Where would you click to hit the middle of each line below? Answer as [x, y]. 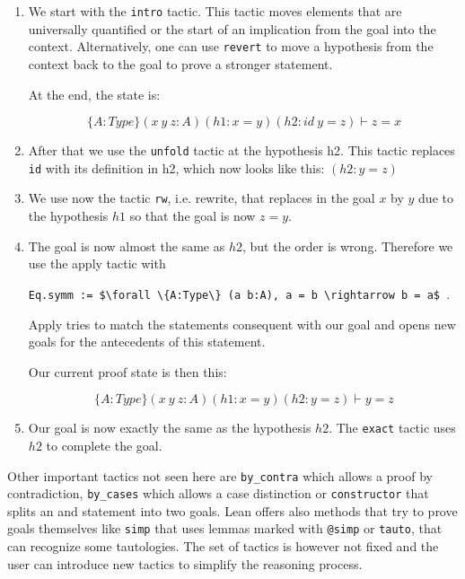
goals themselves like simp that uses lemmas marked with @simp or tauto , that [225, 528]
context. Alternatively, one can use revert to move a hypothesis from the [231, 46]
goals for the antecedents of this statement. [147, 342]
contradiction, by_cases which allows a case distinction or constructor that [218, 493]
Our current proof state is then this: [127, 371]
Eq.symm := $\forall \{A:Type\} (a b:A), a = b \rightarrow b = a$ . [239, 293]
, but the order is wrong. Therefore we [347, 246]
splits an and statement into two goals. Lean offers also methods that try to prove [232, 510]
